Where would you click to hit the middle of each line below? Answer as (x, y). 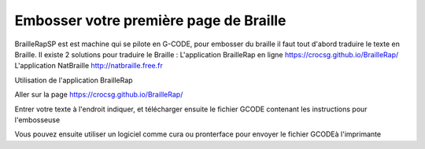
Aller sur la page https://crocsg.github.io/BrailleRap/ (99, 95)
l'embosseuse (37, 120)
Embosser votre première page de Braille (150, 20)
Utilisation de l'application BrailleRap (74, 80)
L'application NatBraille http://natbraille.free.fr (89, 66)
